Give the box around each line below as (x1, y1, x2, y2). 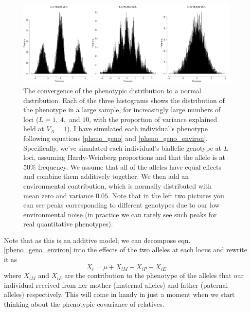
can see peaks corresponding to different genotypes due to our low (23, 200, 220, 210)
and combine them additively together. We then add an (23, 171, 189, 181)
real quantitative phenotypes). (23, 219, 113, 229)
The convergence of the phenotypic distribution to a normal (23, 85, 201, 95)
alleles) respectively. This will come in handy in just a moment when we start (4, 289, 235, 299)
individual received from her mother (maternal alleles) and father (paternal (4, 279, 228, 290)
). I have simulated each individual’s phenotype (67, 123, 208, 134)
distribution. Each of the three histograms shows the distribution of (23, 95, 225, 105)
